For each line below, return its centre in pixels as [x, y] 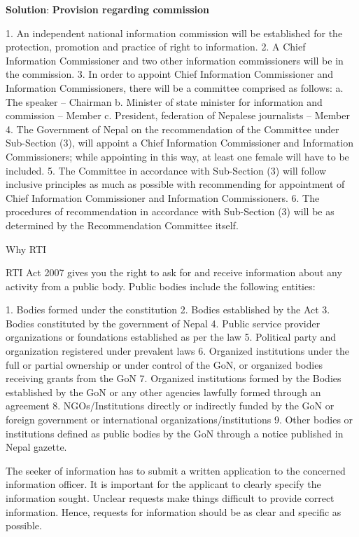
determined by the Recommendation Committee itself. [122, 225]
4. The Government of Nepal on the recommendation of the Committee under [173, 129]
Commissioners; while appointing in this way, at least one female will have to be [177, 156]
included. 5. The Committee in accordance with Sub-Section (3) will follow [166, 170]
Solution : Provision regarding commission [108, 9]
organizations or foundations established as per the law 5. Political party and [171, 337]
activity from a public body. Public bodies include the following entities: [161, 286]
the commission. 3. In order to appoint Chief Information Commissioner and [169, 74]
